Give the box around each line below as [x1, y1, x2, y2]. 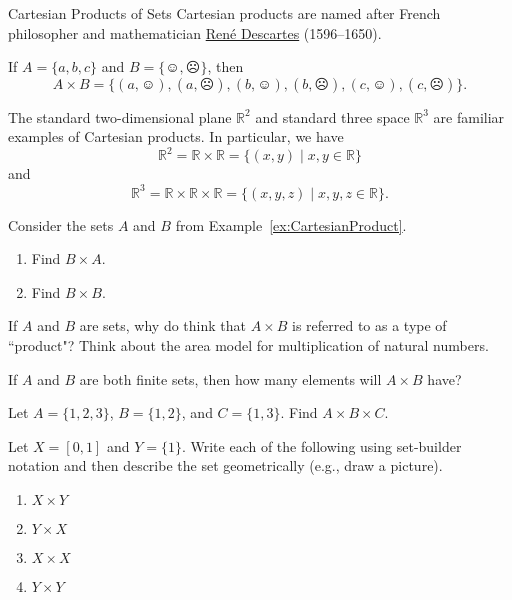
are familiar [433, 106, 505, 127]
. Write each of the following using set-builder [181, 435, 462, 456]
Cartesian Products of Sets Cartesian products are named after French [8, 3, 441, 23]
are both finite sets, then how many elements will [79, 368, 382, 389]
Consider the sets [8, 214, 114, 235]
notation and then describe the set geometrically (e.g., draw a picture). [8, 455, 443, 476]
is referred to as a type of [291, 315, 447, 336]
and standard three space [255, 106, 410, 127]
